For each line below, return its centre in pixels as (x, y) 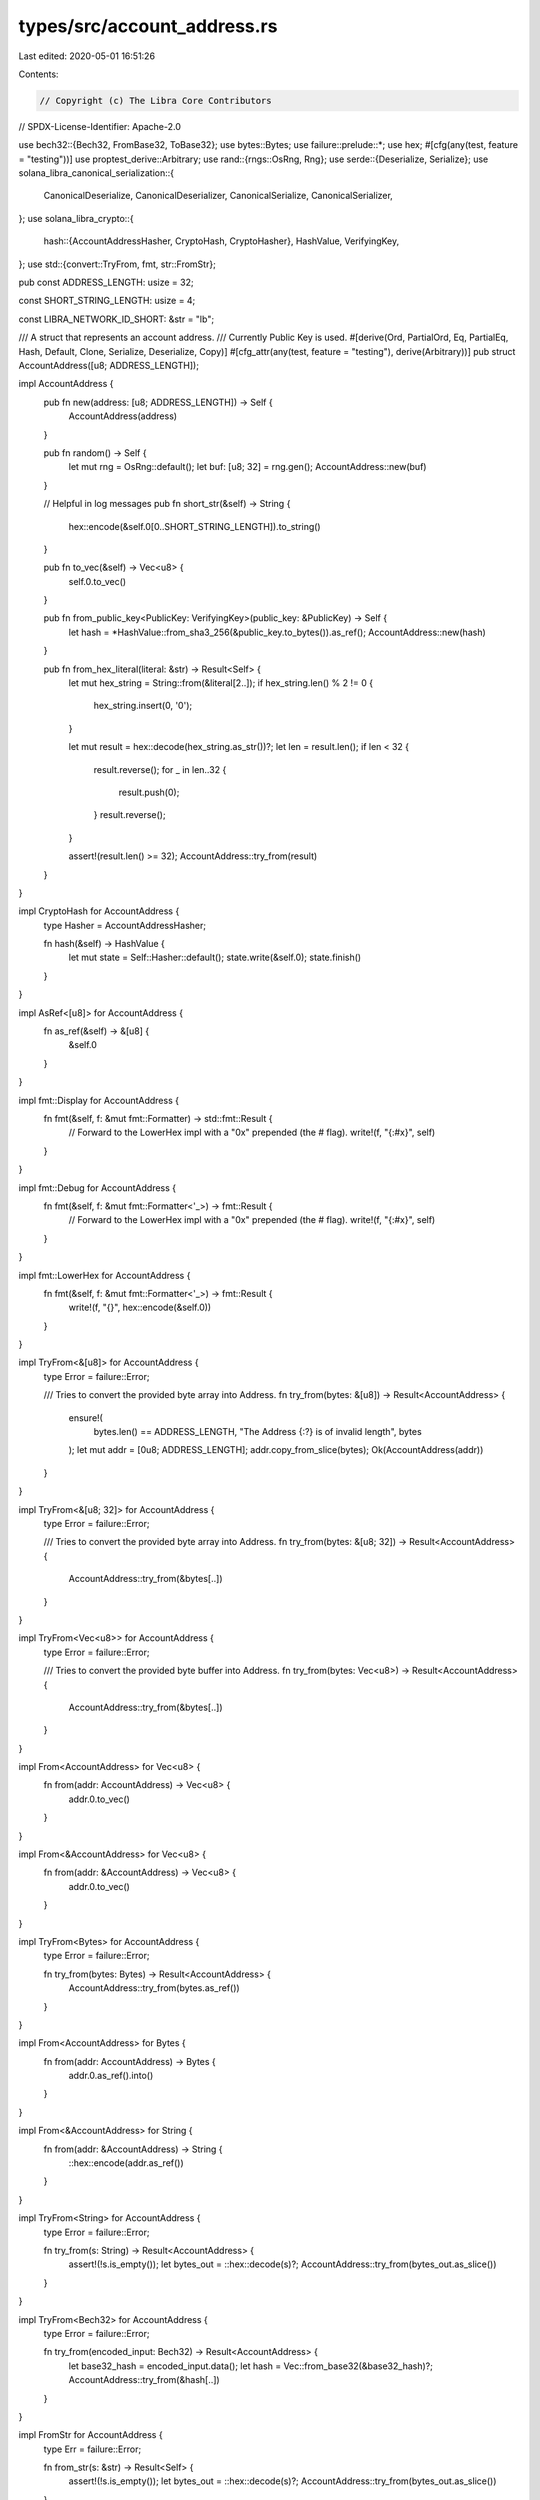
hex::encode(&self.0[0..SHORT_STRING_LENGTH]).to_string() (194, 526)
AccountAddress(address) (123, 416)
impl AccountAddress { (66, 384)
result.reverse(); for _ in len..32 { (160, 769)
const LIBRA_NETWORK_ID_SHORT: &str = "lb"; (116, 319)
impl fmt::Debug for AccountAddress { (97, 1187)
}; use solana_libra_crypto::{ (76, 218)
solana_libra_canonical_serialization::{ (96, 173)
